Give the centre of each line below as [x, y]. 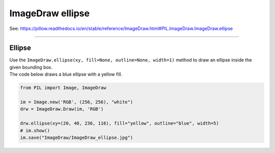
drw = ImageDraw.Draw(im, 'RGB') [62, 109]
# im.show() [35, 130]
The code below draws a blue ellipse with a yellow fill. [66, 74]
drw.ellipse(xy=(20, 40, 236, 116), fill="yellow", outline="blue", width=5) [119, 124]
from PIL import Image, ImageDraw [63, 88]
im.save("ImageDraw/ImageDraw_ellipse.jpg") [77, 137]
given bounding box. [31, 67]
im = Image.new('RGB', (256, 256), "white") [77, 102]
